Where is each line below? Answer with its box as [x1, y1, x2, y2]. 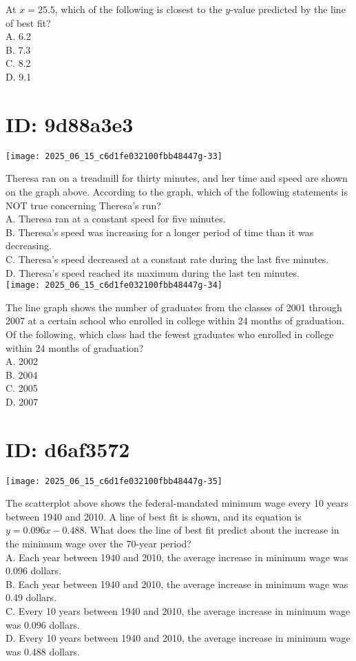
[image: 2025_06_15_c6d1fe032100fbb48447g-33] [6, 151, 222, 161]
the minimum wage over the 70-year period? [6, 536, 191, 551]
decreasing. [6, 238, 52, 253]
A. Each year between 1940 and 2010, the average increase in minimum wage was [6, 549, 348, 564]
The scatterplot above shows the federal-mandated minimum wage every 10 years [6, 496, 348, 510]
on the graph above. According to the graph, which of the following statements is [6, 184, 348, 198]
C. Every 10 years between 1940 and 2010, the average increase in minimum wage [6, 604, 350, 618]
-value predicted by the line [230, 2, 346, 16]
